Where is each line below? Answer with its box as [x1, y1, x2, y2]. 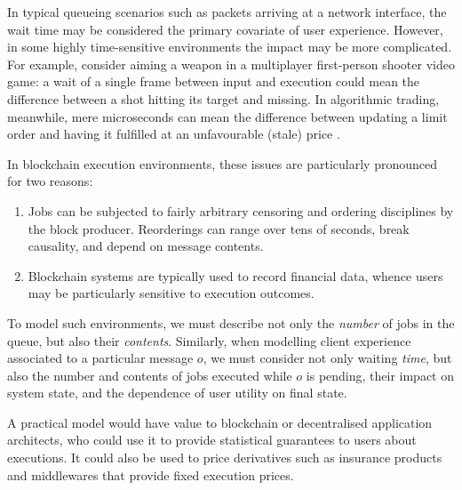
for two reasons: [7, 172, 93, 190]
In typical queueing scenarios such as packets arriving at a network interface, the [7, 3, 447, 20]
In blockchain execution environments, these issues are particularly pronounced [7, 154, 437, 173]
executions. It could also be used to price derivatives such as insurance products [7, 448, 442, 467]
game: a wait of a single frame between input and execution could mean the [7, 72, 420, 91]
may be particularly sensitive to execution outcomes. [28, 284, 315, 302]
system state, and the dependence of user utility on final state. [7, 383, 347, 402]
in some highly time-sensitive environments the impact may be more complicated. [7, 37, 452, 56]
